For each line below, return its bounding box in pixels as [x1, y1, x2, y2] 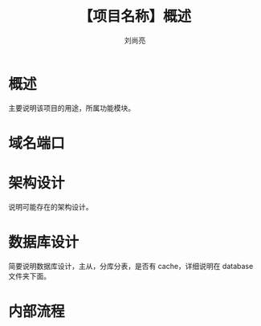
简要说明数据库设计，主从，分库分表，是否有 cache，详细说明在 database [8, 261, 254, 271]
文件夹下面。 [8, 271, 51, 281]
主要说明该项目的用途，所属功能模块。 [8, 103, 135, 112]
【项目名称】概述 [78, 7, 191, 26]
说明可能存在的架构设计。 [8, 202, 93, 211]
